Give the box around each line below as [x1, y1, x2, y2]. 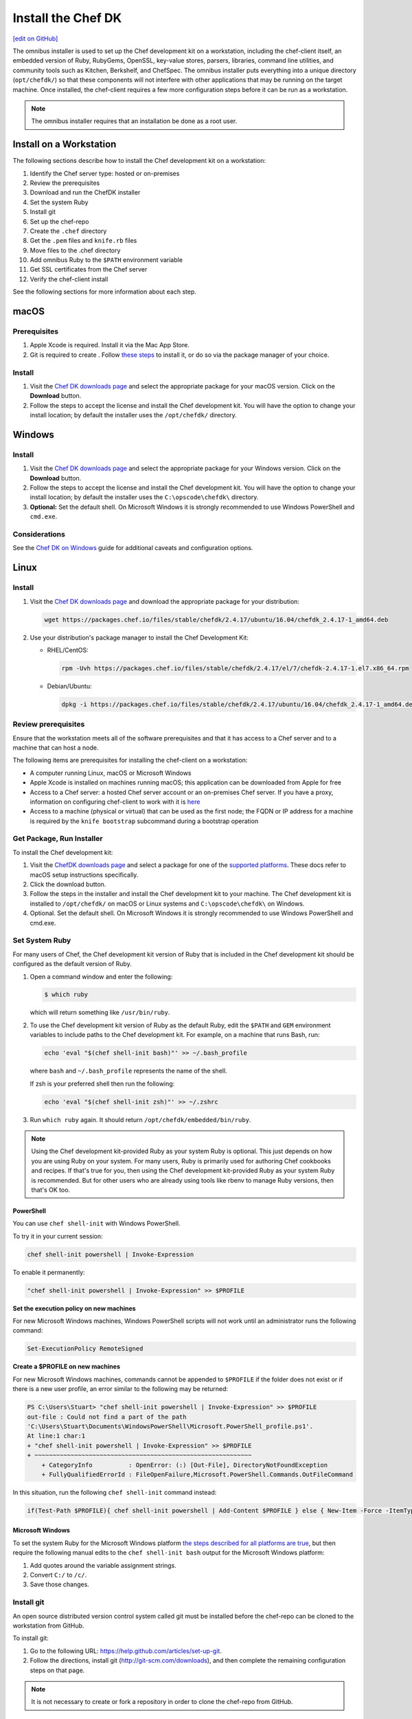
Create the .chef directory [30, 227, 107, 235]
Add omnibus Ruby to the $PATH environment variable [30, 256, 183, 264]
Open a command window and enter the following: [30, 972, 173, 981]
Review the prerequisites [30, 179, 100, 187]
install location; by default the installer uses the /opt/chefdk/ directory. [30, 411, 237, 419]
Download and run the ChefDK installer [30, 188, 141, 197]
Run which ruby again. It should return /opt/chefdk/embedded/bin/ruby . [30, 1115, 251, 1124]
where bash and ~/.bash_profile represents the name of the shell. [30, 1066, 227, 1075]
